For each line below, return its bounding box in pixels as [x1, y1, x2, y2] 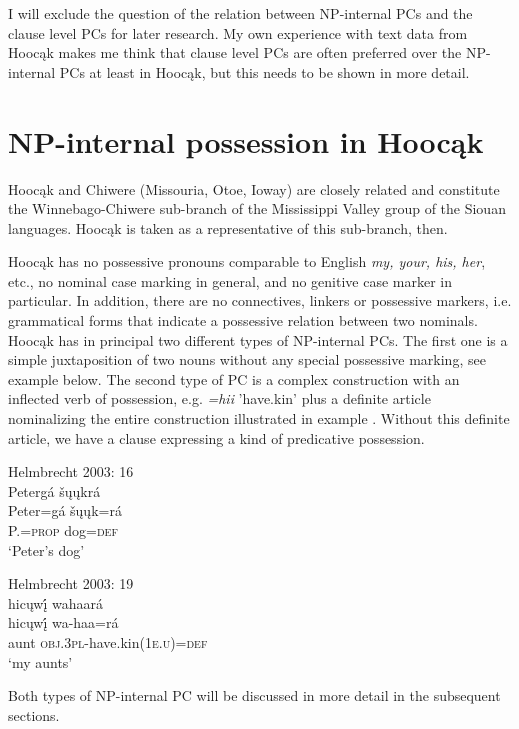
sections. [8, 704, 60, 725]
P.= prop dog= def [8, 520, 118, 540]
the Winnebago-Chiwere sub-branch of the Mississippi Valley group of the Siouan [8, 198, 506, 219]
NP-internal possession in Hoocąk [8, 120, 484, 161]
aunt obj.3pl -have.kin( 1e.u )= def [8, 631, 208, 652]
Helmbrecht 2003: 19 [8, 573, 134, 594]
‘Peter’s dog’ [8, 539, 85, 560]
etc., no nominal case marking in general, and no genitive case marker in [8, 270, 453, 291]
